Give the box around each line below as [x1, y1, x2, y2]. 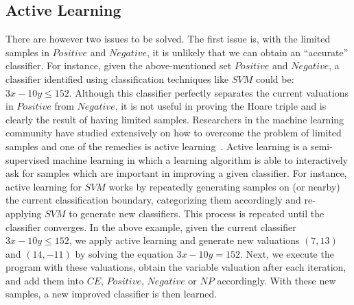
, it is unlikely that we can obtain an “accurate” [147, 45, 349, 59]
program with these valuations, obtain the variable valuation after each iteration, [5, 260, 346, 274]
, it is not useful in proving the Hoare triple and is [115, 99, 327, 113]
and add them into [5, 273, 84, 287]
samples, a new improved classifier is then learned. [5, 286, 217, 301]
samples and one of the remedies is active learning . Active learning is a [5, 138, 308, 153]
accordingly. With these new [217, 273, 336, 287]
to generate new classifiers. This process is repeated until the [69, 206, 324, 220]
